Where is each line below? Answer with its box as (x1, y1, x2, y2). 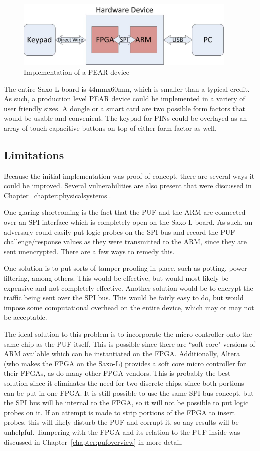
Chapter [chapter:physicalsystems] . (4, 190, 111, 200)
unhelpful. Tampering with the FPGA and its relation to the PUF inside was (4, 426, 240, 437)
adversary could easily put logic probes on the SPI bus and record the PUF (4, 226, 235, 237)
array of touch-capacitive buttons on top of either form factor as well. (4, 122, 217, 133)
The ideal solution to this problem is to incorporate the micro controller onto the (4, 328, 252, 339)
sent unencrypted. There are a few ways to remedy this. (4, 246, 175, 256)
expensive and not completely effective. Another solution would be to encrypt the (4, 282, 253, 293)
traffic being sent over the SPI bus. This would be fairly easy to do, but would (4, 292, 244, 303)
